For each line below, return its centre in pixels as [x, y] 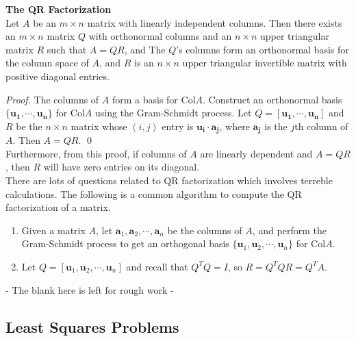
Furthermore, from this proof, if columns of [96, 153]
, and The [145, 49]
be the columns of [205, 230]
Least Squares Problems [92, 326]
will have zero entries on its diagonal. [122, 167]
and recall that [157, 266]
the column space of [47, 63]
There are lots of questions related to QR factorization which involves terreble [169, 180]
